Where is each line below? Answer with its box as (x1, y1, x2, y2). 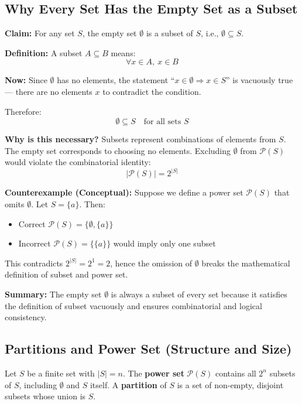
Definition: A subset (5, 46, 83, 59)
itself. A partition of (90, 378, 167, 391)
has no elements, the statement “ (57, 74, 175, 86)
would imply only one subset (113, 237, 216, 249)
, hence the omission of (110, 256, 193, 269)
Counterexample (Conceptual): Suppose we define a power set (5, 186, 243, 198)
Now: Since (5, 74, 47, 86)
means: (111, 46, 136, 59)
